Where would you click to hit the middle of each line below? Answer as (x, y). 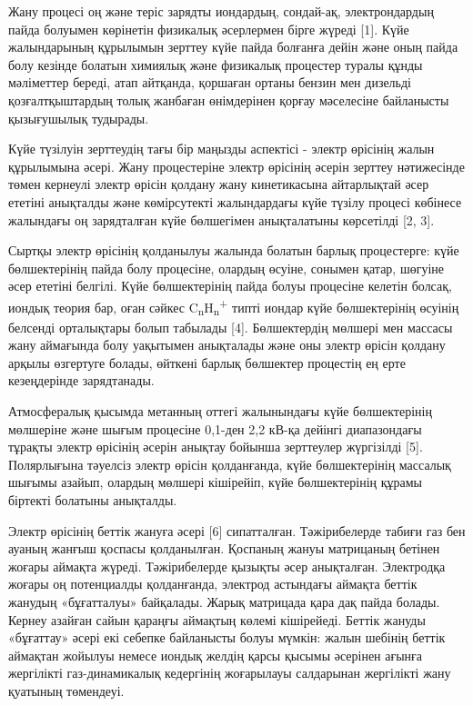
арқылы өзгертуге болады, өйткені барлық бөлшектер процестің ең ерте (207, 362)
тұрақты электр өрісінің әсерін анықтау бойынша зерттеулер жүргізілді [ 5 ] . (216, 447)
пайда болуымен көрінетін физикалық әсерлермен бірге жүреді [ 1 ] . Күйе (209, 29)
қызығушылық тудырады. (79, 118)
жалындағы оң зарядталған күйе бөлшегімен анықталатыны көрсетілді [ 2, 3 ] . (221, 219)
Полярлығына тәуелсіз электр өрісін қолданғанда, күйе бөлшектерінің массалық (230, 464)
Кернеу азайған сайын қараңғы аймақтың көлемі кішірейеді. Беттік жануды (217, 619)
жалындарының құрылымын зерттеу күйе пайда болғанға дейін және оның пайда (233, 47)
